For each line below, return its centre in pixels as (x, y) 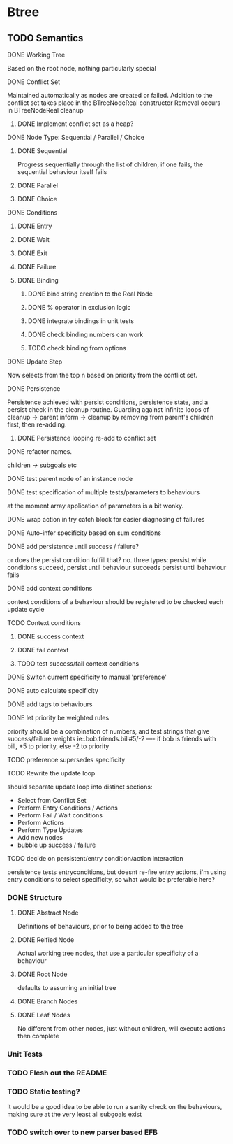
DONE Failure (37, 267)
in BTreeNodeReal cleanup (45, 110)
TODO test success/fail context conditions (78, 664)
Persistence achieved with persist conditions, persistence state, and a (108, 402)
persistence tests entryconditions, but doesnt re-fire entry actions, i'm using (117, 872)
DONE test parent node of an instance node (70, 479)
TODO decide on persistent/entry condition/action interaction (95, 858)
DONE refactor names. (39, 451)
